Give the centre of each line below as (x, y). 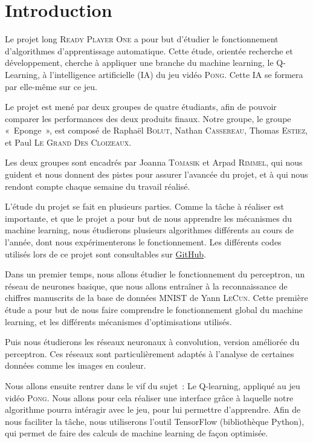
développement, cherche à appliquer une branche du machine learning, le (139, 63)
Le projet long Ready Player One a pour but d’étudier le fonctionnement (142, 39)
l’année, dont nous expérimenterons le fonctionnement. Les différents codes (143, 242)
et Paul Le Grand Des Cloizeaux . (68, 142)
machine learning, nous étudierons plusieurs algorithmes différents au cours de (149, 230)
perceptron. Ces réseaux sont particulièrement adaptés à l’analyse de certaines (150, 353)
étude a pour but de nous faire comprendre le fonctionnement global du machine (154, 309)
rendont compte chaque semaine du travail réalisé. (98, 186)
